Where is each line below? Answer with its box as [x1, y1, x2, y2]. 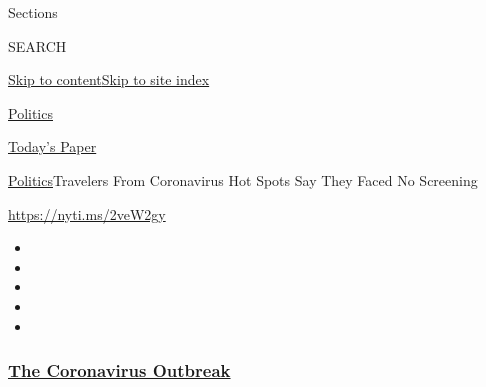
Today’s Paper [8, 136, 97, 157]
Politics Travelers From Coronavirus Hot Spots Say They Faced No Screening [8, 169, 478, 190]
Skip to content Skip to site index [8, 69, 210, 90]
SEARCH [8, 35, 67, 56]
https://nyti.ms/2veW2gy [8, 203, 166, 224]
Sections [8, 2, 58, 22]
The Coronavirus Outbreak [8, 358, 231, 383]
